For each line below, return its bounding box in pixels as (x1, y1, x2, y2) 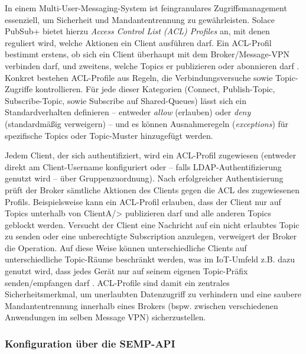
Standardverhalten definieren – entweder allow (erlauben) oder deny (5, 106, 251, 118)
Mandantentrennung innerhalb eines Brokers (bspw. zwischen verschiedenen (5, 299, 278, 311)
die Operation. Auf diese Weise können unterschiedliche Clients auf (5, 241, 247, 254)
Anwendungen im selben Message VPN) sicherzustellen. (5, 311, 206, 323)
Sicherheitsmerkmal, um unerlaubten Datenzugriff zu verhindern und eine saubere (5, 288, 301, 300)
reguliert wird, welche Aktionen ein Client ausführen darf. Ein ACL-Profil (5, 36, 272, 48)
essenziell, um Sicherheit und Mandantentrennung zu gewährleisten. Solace (5, 13, 275, 25)
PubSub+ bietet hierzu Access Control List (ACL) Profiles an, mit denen (5, 25, 270, 37)
